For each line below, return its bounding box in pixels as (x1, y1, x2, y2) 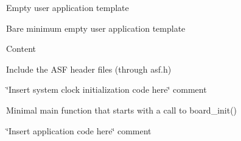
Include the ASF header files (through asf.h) (6, 62, 172, 75)
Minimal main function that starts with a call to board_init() (6, 103, 237, 116)
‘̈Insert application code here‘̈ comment (6, 124, 152, 137)
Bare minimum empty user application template (6, 21, 186, 34)
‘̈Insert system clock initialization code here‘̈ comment (6, 83, 207, 96)
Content (6, 42, 36, 55)
